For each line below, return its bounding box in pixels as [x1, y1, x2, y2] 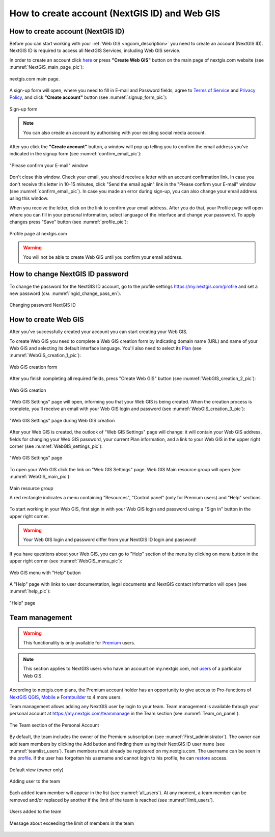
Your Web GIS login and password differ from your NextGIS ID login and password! [23, 536, 197, 543]
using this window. [9, 195, 48, 201]
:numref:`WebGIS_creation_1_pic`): [9, 352, 81, 359]
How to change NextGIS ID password [9, 270, 129, 279]
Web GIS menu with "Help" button [9, 570, 81, 576]
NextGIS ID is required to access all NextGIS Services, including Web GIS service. [9, 47, 181, 53]
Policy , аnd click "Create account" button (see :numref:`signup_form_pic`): [9, 94, 168, 100]
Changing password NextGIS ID [9, 302, 76, 308]
